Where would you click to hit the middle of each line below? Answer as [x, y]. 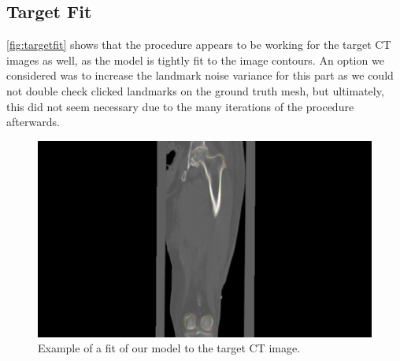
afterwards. [33, 122]
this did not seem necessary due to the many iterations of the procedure [180, 106]
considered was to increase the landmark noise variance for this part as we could [200, 75]
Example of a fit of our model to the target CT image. [169, 348]
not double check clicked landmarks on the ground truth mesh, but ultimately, [195, 90]
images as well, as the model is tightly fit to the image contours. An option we [195, 60]
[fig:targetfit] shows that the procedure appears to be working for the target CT [199, 45]
